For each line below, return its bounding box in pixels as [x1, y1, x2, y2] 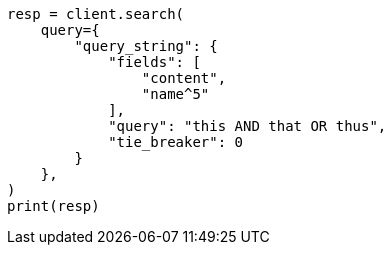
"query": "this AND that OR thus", [108, 118, 387, 134]
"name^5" [141, 86, 210, 102]
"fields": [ [108, 54, 201, 70]
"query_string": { [74, 38, 218, 54]
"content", [141, 70, 227, 86]
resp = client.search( [7, 6, 185, 22]
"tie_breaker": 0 [108, 134, 244, 150]
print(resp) [7, 198, 100, 214]
